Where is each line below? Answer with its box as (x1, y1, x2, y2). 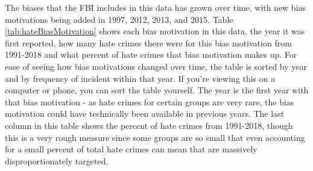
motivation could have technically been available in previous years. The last (5, 107, 285, 120)
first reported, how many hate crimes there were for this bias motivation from (5, 36, 292, 49)
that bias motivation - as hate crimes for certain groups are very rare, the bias (5, 95, 294, 108)
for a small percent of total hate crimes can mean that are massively (5, 143, 258, 155)
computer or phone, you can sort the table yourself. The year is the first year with (5, 84, 309, 96)
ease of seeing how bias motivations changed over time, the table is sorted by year (5, 60, 308, 72)
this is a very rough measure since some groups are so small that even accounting (5, 131, 305, 143)
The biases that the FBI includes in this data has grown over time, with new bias (5, 1, 306, 13)
